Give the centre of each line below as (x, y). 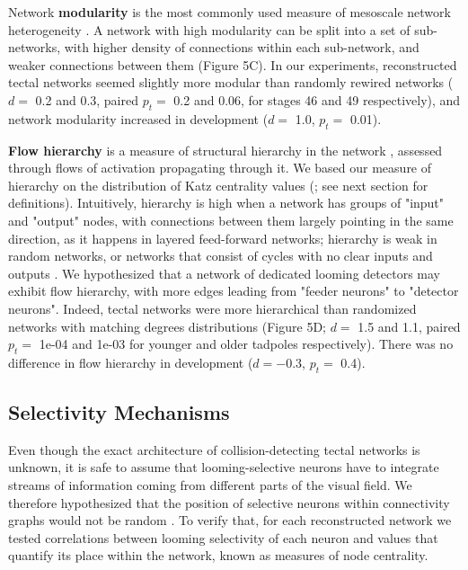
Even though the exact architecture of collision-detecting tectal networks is (214, 449)
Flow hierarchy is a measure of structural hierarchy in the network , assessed (225, 150)
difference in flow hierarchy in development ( (131, 362)
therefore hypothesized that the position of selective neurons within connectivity (229, 502)
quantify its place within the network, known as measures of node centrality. (218, 555)
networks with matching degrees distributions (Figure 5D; (167, 326)
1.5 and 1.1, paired (409, 326)
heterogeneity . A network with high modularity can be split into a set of (209, 29)
